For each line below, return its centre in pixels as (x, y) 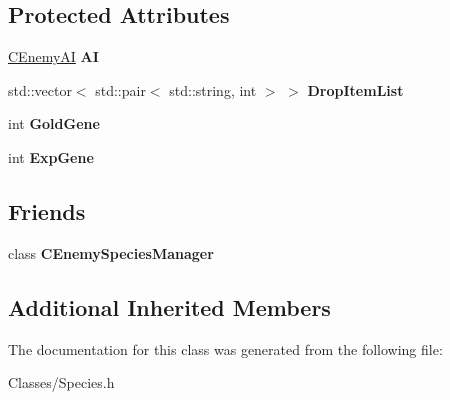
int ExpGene (51, 156)
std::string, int (213, 89)
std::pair (120, 89)
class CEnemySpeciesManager (111, 252)
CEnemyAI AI (53, 56)
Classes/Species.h (61, 382)
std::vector (40, 89)
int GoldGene (54, 123)
